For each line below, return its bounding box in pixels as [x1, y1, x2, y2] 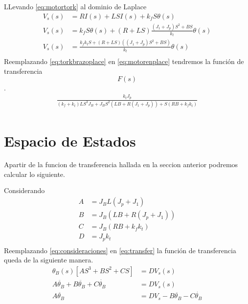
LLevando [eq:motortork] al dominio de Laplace [4, 1, 147, 11]
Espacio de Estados [4, 131, 136, 151]
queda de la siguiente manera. [4, 255, 93, 265]
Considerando [4, 185, 45, 195]
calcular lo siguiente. [4, 169, 65, 179]
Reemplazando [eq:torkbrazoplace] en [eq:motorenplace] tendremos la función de [4, 56, 244, 66]
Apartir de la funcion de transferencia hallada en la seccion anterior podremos [4, 159, 238, 170]
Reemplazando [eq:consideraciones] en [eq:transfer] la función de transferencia [4, 245, 236, 255]
